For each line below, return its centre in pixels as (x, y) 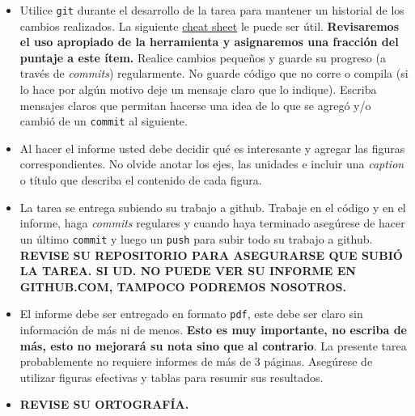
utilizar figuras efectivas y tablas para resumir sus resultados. (172, 377)
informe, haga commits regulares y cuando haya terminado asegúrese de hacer (212, 223)
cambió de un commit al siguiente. (104, 121)
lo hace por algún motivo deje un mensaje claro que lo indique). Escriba (198, 89)
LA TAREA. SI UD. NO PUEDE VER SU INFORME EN (188, 271)
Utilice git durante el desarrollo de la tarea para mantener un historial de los (212, 10)
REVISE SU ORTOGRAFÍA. (104, 404)
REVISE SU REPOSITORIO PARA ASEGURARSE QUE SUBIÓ (211, 255)
